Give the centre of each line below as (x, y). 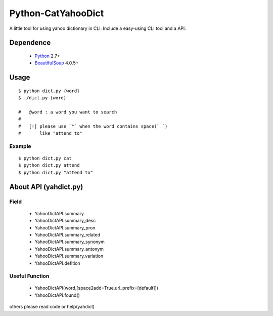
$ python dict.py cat (45, 159)
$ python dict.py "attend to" (56, 172)
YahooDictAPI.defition (57, 263)
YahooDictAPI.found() (57, 295)
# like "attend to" (51, 133)
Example (20, 146)
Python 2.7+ (48, 56)
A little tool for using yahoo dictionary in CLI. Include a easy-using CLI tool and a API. (98, 28)
